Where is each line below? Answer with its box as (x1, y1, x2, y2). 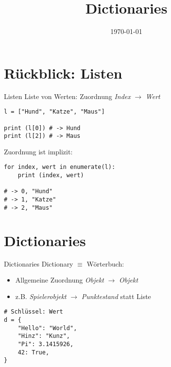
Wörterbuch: (86, 258, 124, 268)
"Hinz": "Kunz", (17, 333, 70, 340)
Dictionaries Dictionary (4, 258, 73, 268)
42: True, (17, 349, 50, 356)
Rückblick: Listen (4, 63, 122, 83)
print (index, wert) (17, 172, 84, 179)
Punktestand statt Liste (81, 291, 151, 301)
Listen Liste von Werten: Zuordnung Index (4, 91, 131, 101)
